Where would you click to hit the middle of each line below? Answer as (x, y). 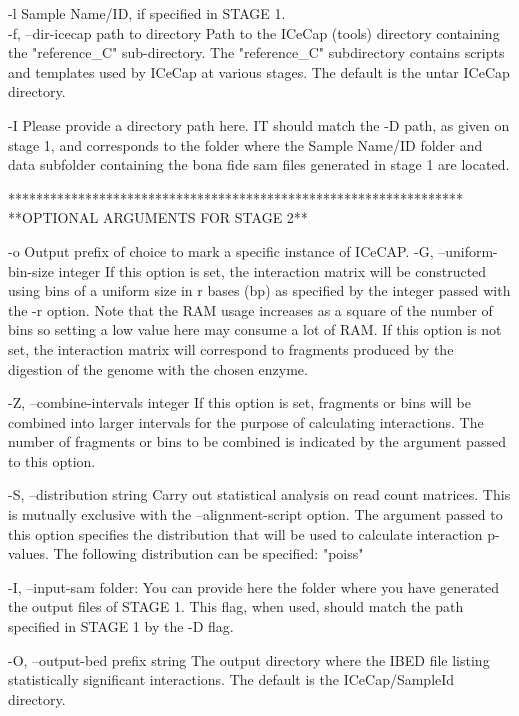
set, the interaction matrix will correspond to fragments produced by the (231, 348)
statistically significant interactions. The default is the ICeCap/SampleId (231, 679)
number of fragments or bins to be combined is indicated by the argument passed (257, 441)
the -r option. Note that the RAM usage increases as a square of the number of (250, 309)
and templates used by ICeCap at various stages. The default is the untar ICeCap (259, 71)
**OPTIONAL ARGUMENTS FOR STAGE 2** (158, 217)
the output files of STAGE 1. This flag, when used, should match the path (236, 606)
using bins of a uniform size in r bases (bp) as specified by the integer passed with (259, 290)
